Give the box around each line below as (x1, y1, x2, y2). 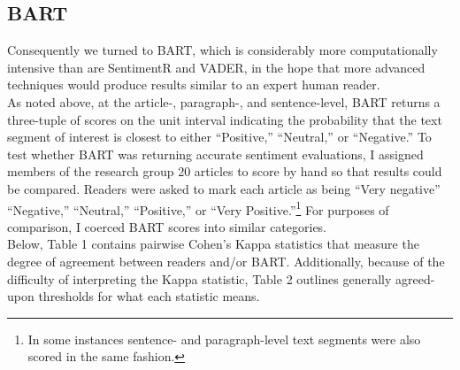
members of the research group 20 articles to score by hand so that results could (7, 162, 442, 181)
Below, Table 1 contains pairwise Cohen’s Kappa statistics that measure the (7, 235, 419, 253)
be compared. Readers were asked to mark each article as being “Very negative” (7, 179, 441, 197)
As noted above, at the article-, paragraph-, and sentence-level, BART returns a (7, 92, 441, 111)
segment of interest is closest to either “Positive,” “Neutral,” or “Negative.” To (7, 127, 432, 146)
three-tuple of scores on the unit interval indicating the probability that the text (7, 110, 442, 128)
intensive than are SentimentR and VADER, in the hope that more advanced (7, 58, 425, 76)
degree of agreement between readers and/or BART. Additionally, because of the (7, 251, 445, 270)
